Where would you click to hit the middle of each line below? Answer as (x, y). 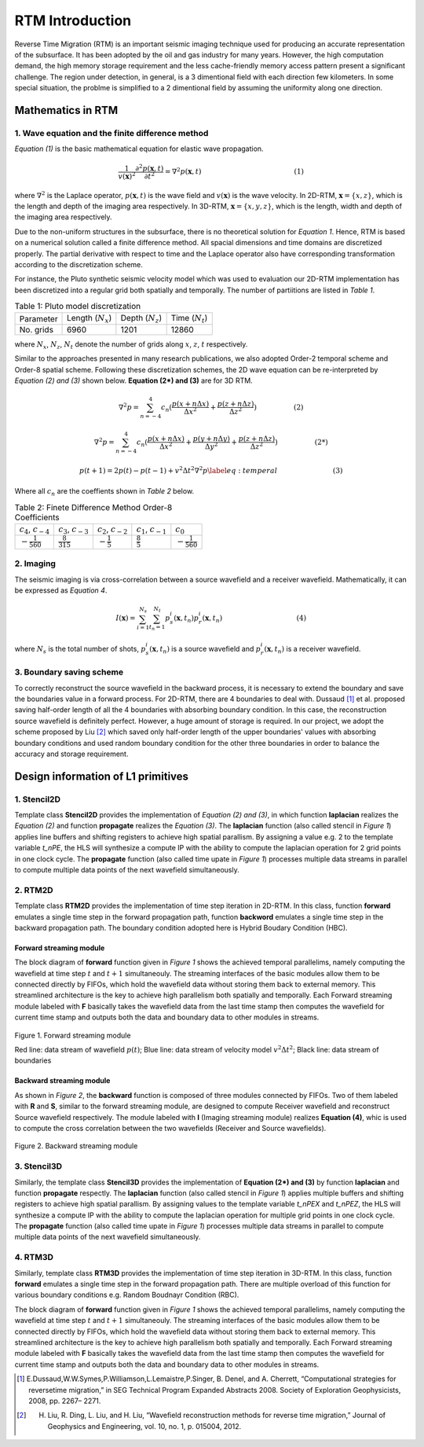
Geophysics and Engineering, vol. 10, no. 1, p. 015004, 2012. (144, 1426)
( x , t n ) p (186, 619)
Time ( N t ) (189, 319)
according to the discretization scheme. (79, 264)
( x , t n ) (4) (254, 619)
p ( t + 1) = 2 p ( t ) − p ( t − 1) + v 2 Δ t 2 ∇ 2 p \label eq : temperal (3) (211, 470)
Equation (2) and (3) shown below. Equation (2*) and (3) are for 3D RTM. (133, 380)
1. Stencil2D (37, 799)
